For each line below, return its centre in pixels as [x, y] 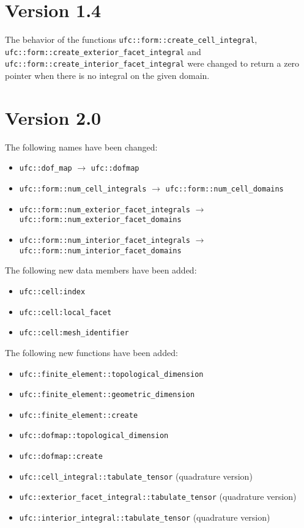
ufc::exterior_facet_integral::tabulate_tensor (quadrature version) [158, 496]
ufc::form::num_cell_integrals [83, 189]
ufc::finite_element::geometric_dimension [107, 395]
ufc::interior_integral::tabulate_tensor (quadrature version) [145, 517]
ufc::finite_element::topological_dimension [111, 374]
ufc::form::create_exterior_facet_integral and [103, 51]
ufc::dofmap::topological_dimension [94, 436]
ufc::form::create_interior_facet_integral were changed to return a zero [152, 63]
